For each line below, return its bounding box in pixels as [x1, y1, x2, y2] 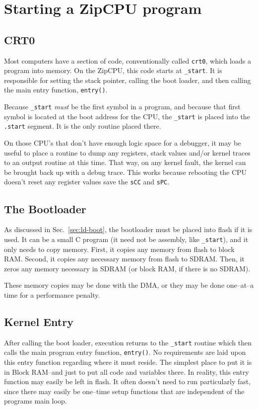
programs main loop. [4, 396, 67, 406]
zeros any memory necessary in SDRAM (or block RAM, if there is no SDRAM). [4, 263, 251, 273]
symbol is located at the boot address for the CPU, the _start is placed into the [4, 111, 250, 121]
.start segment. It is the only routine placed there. [4, 121, 161, 131]
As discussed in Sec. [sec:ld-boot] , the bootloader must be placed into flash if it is [4, 224, 253, 235]
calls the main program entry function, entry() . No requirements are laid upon [4, 347, 246, 357]
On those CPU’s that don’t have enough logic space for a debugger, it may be [4, 138, 241, 148]
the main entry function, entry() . [4, 84, 108, 95]
